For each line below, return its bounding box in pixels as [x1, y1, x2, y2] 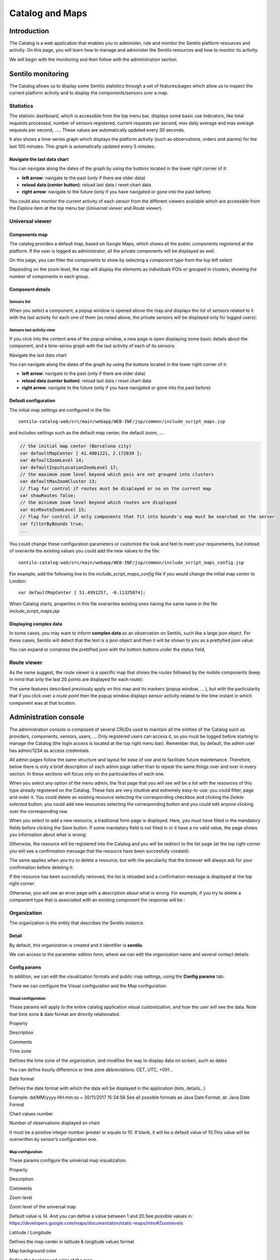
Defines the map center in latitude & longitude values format [9, 1238, 134, 1244]
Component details [9, 286, 50, 292]
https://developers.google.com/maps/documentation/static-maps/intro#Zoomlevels [9, 1220, 183, 1226]
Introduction [9, 27, 49, 35]
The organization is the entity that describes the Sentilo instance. [9, 920, 145, 926]
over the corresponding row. [9, 808, 68, 814]
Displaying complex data [9, 620, 62, 627]
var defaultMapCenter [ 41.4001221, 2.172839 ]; [20, 450, 143, 456]
